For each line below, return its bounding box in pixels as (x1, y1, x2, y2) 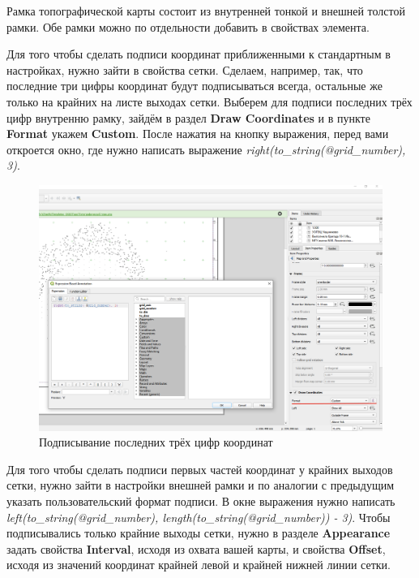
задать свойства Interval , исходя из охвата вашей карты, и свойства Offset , (6, 540, 386, 557)
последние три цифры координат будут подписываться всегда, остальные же (6, 77, 383, 94)
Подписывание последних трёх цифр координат (39, 433, 273, 451)
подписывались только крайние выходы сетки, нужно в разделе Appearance (6, 524, 391, 541)
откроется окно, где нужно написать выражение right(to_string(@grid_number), (6, 140, 406, 157)
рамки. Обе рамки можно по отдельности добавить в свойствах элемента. (6, 18, 370, 35)
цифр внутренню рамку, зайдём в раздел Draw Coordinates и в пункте (6, 109, 370, 126)
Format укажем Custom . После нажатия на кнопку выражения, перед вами (6, 125, 389, 142)
